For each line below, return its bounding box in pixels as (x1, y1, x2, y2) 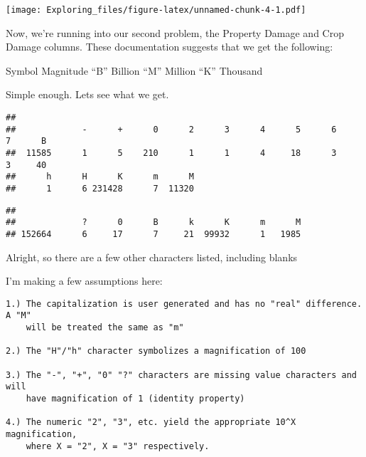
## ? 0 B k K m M (6, 217, 301, 228)
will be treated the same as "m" (26, 322, 184, 333)
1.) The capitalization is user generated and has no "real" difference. (6, 298, 362, 309)
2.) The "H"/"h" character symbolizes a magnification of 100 (6, 346, 306, 357)
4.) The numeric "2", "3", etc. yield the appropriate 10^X (6, 417, 296, 428)
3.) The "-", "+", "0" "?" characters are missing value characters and (6, 369, 357, 380)
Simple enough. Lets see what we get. (6, 87, 169, 102)
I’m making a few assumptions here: (6, 273, 163, 288)
